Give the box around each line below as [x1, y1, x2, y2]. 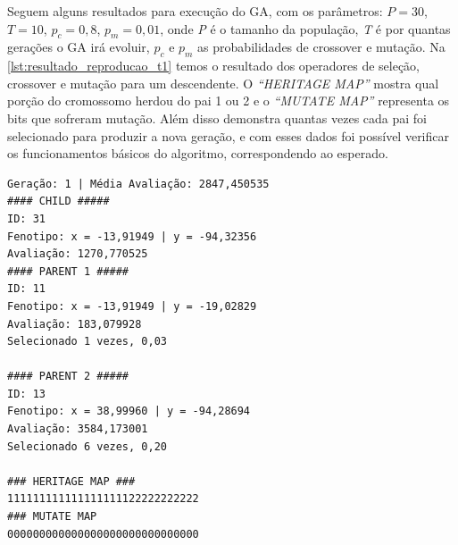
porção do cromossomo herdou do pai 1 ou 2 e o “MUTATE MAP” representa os [7, 91, 450, 110]
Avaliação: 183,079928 [7, 317, 142, 331]
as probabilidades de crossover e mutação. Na [197, 38, 446, 56]
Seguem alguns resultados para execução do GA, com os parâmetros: [7, 2, 383, 20]
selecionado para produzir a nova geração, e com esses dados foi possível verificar [7, 126, 449, 145]
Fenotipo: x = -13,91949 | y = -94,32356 [7, 230, 257, 243]
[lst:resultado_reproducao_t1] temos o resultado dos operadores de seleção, [7, 56, 420, 75]
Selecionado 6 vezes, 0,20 [7, 440, 167, 453]
